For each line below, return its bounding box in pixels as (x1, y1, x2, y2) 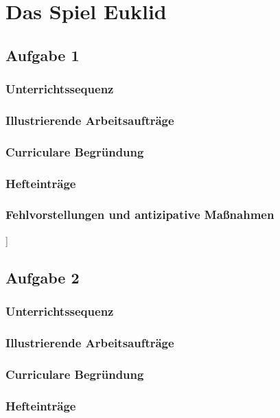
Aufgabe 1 (5, 44, 80, 65)
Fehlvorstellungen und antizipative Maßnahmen (5, 206, 275, 223)
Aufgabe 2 (5, 266, 80, 288)
